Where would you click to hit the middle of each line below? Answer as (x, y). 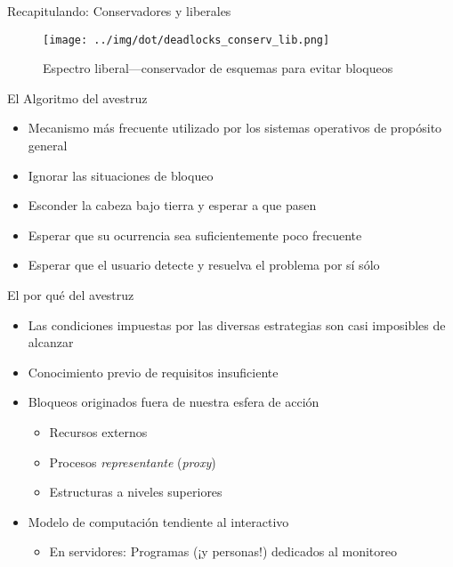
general (48, 146)
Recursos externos (98, 431)
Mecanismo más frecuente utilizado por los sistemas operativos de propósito (235, 128)
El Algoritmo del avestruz (77, 97)
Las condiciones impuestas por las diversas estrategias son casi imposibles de (237, 324)
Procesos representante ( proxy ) (133, 462)
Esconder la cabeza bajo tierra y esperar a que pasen (172, 205)
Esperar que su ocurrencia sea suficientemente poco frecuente (195, 235)
